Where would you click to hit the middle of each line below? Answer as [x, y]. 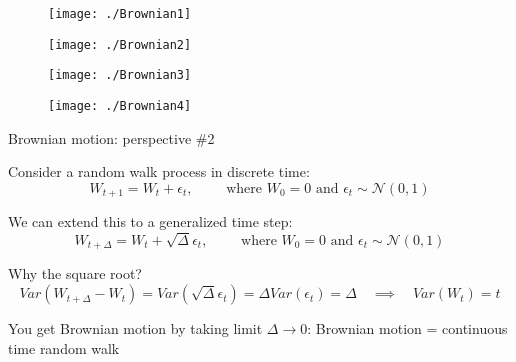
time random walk [64, 347]
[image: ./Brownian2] [120, 44]
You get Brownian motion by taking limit [135, 328]
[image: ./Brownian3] [120, 75]
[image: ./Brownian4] [120, 105]
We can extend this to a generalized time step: [150, 221]
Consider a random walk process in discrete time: [159, 171]
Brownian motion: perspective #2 [111, 137]
